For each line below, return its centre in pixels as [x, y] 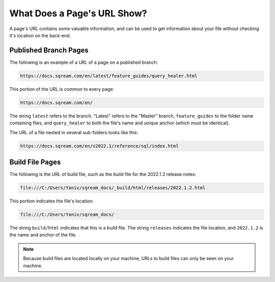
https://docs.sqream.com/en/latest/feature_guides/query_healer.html [109, 76]
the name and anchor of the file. [43, 235]
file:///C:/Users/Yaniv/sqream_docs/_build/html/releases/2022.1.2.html [113, 188]
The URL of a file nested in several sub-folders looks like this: [74, 132]
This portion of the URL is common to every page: [62, 89]
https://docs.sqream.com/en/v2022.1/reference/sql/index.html [99, 146]
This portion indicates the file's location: [51, 201]
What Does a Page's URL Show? [78, 13]
